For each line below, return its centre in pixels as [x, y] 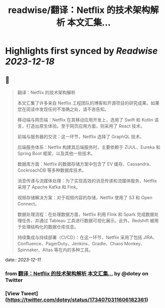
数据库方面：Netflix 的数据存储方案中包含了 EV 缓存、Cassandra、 [85, 164]
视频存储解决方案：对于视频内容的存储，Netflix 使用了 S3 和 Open [85, 198]
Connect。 [28, 204]
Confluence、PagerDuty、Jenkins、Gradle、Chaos [70, 244]
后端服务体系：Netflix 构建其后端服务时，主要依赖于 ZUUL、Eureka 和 [89, 147]
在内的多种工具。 [76, 250]
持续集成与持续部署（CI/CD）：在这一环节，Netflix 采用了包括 [80, 237]
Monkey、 [134, 244]
